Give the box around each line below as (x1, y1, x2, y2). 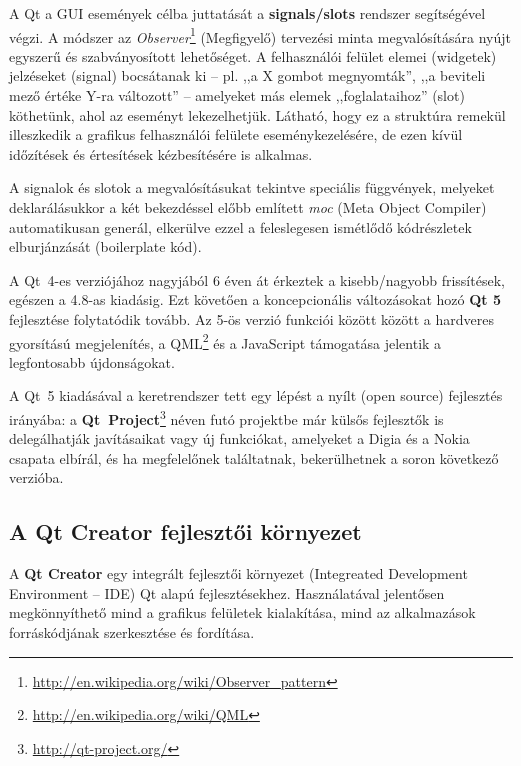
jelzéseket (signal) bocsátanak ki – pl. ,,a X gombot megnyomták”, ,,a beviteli (9, 65, 486, 86)
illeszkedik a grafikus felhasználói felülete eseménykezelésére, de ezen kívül (9, 124, 463, 145)
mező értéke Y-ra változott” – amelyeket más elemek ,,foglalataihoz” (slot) (9, 85, 465, 106)
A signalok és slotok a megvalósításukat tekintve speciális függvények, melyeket (9, 177, 495, 198)
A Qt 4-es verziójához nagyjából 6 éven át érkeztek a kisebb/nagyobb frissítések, (9, 269, 505, 290)
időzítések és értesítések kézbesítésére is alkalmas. (9, 143, 313, 164)
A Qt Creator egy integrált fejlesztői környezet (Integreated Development (9, 563, 468, 584)
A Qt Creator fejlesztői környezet (9, 516, 362, 547)
